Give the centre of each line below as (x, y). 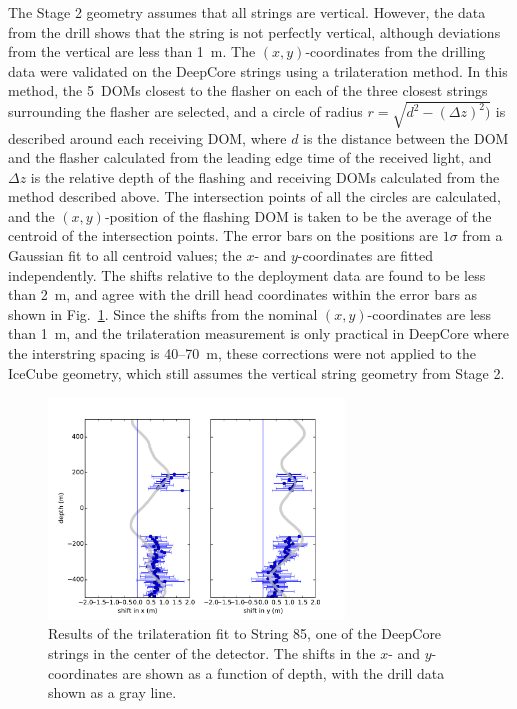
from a (482, 235)
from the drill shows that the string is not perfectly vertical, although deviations (254, 31)
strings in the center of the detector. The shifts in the (212, 653)
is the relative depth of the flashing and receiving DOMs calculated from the (265, 176)
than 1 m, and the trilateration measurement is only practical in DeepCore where (259, 333)
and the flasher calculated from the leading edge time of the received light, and (250, 157)
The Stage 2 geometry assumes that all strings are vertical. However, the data (247, 12)
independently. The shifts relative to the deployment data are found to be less (247, 274)
